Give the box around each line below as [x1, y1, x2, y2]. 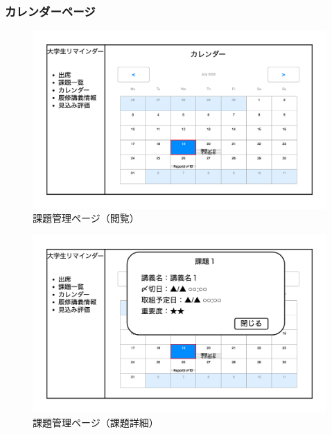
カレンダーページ [5, 2, 96, 19]
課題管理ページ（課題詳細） [33, 415, 159, 429]
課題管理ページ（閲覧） [33, 211, 139, 225]
